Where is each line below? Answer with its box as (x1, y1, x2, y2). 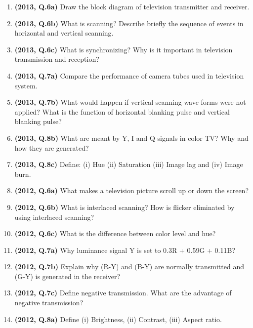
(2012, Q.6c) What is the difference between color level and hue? (14, 228, 216, 239)
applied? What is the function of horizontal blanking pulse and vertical (14, 106, 230, 117)
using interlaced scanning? (14, 211, 94, 222)
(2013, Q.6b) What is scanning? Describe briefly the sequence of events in (14, 18, 244, 28)
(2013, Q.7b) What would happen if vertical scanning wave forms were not (14, 97, 246, 107)
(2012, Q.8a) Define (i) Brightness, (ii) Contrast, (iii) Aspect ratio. (14, 314, 222, 324)
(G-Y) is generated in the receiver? (14, 271, 121, 281)
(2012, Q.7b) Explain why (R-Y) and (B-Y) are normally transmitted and (14, 261, 244, 272)
